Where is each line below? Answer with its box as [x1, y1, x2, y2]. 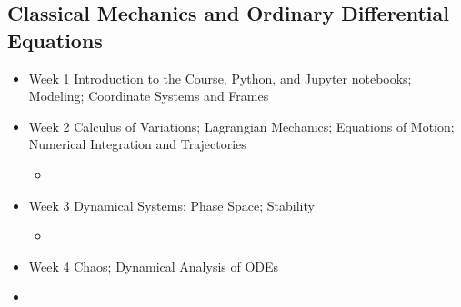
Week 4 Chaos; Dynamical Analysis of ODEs [28, 256, 279, 275]
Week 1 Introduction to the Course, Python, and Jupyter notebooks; [28, 68, 412, 87]
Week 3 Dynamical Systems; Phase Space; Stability [28, 195, 315, 214]
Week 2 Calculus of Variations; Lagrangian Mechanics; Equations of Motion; [28, 116, 455, 135]
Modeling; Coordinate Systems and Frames [28, 86, 269, 105]
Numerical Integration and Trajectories [28, 134, 246, 153]
